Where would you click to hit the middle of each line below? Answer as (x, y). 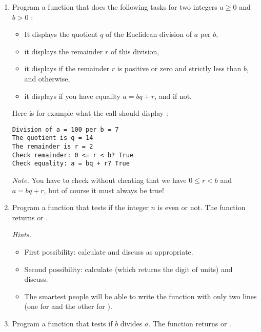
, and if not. (173, 96)
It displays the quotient (61, 34)
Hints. (22, 234)
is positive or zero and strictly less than (179, 68)
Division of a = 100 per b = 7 (65, 129)
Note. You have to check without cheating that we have (99, 180)
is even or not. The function (202, 207)
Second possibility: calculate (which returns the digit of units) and (128, 269)
